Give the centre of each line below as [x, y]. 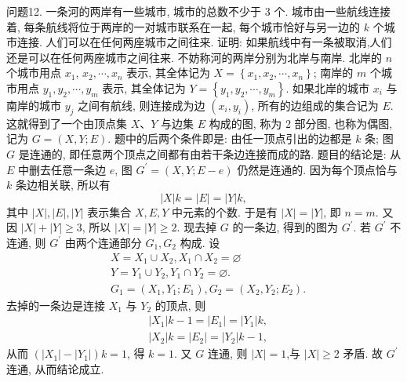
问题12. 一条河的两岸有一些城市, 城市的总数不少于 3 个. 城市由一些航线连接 [198, 11]
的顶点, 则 [180, 305]
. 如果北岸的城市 [328, 87]
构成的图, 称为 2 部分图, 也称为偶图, [301, 123]
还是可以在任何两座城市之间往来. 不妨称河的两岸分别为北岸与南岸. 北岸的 [194, 57]
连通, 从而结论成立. [55, 368]
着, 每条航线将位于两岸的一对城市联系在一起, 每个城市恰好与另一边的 [184, 26]
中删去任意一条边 [62, 169]
